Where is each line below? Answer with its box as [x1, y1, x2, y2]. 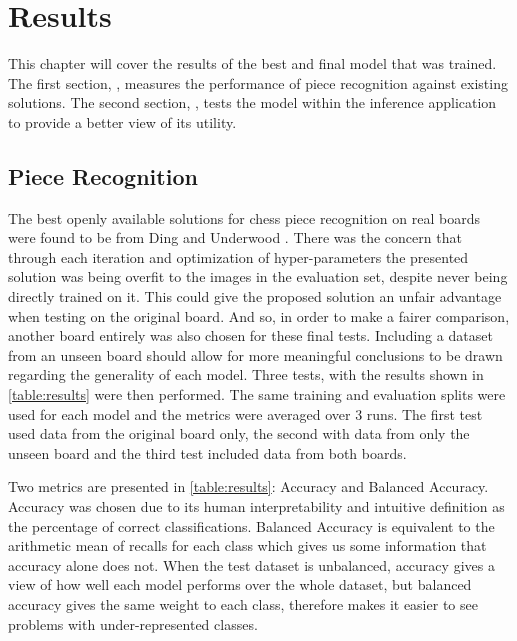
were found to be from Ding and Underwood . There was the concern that [8, 227, 462, 248]
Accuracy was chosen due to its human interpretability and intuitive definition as [8, 496, 505, 517]
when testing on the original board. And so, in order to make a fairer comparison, [8, 305, 510, 326]
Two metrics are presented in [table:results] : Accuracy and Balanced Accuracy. [8, 476, 489, 497]
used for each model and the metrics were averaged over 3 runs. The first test [8, 403, 483, 424]
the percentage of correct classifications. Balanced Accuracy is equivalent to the [8, 515, 495, 536]
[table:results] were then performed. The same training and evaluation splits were [8, 384, 506, 405]
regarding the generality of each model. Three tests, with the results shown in [8, 364, 484, 385]
